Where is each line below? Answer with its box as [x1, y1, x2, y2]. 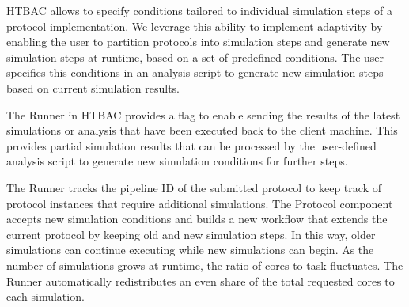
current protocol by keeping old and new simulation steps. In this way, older [6, 226, 376, 242]
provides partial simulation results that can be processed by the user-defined [6, 137, 377, 153]
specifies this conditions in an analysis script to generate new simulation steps [6, 64, 384, 81]
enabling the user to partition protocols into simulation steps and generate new [6, 33, 390, 50]
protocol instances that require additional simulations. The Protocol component [6, 195, 393, 211]
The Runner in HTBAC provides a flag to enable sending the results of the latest [6, 106, 400, 123]
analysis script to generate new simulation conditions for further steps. [6, 153, 348, 169]
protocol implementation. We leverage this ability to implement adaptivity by [6, 17, 383, 34]
